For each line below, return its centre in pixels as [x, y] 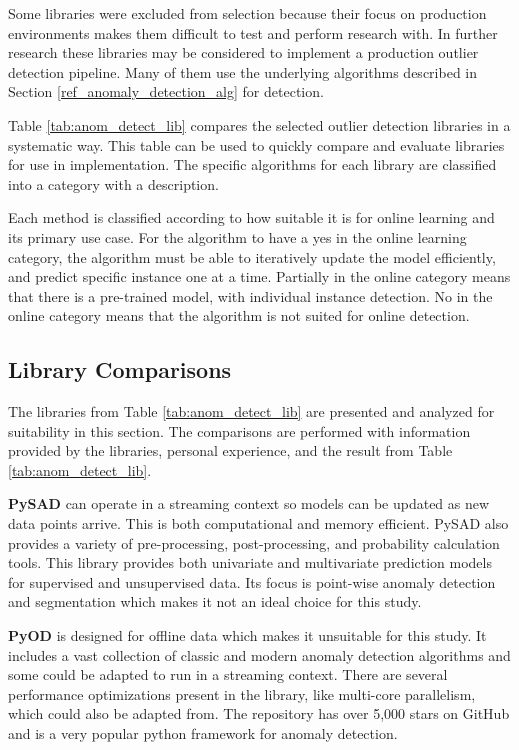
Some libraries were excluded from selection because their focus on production [247, 13]
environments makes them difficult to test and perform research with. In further [253, 32]
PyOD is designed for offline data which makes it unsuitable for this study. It [247, 635]
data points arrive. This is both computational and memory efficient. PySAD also [258, 523]
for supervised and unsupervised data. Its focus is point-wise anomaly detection [252, 581]
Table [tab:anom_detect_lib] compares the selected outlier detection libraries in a [259, 124]
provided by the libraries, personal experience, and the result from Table [230, 450]
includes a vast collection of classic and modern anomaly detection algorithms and [259, 654]
